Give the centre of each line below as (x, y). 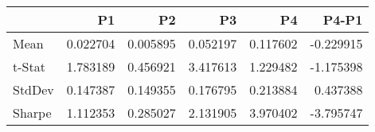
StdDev (33, 89)
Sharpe (32, 113)
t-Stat (29, 66)
